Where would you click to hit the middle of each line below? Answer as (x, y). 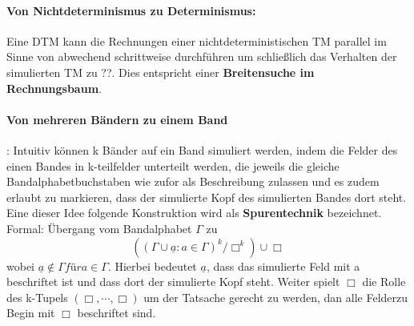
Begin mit (31, 313)
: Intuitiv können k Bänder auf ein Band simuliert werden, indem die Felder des (202, 149)
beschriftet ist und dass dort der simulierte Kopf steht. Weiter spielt (173, 282)
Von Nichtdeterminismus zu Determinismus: (131, 10)
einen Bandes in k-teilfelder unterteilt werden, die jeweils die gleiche (173, 165)
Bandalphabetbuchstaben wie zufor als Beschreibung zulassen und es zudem (193, 181)
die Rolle (384, 282)
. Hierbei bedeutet (152, 266)
